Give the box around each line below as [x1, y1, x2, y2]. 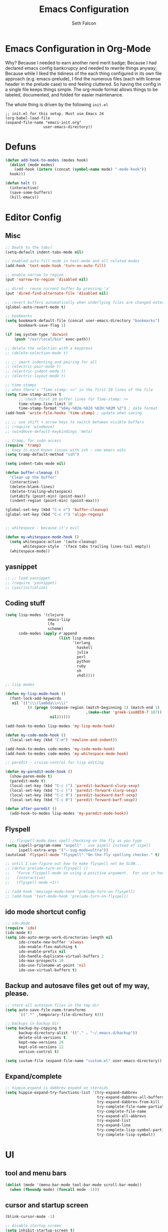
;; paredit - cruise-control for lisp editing [5, 760, 104, 765]
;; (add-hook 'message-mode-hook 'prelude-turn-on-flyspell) [5, 889, 135, 894]
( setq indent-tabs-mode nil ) [5, 461, 66, 466]
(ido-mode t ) [5, 931, 32, 936]
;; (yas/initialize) [5, 585, 48, 590]
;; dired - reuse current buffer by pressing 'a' [5, 286, 111, 291]
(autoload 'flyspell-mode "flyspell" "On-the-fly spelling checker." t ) [5, 852, 160, 857]
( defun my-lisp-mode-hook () [5, 691, 66, 696]
